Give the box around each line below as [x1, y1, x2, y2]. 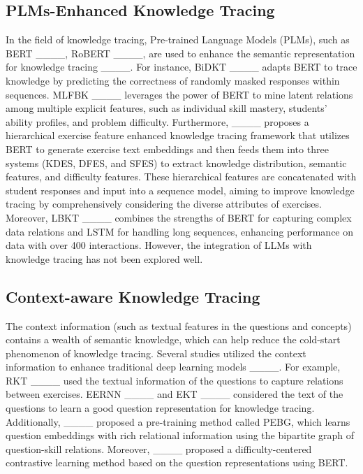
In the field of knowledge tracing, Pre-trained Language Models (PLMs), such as [6, 32, 350, 47]
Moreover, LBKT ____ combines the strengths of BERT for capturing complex [6, 210, 352, 224]
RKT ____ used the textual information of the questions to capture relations [6, 373, 343, 387]
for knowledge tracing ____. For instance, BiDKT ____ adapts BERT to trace [6, 59, 357, 74]
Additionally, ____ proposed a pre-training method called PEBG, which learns [6, 414, 350, 429]
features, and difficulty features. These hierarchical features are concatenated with [6, 169, 357, 184]
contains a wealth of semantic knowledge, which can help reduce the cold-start [6, 332, 341, 347]
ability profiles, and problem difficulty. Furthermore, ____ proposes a [6, 114, 309, 129]
